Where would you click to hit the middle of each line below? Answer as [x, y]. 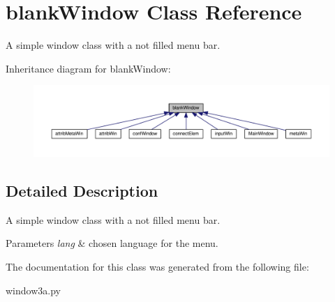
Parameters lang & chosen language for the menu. [112, 243]
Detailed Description [82, 190]
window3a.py [33, 290]
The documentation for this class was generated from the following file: [157, 266]
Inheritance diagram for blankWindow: [88, 68]
